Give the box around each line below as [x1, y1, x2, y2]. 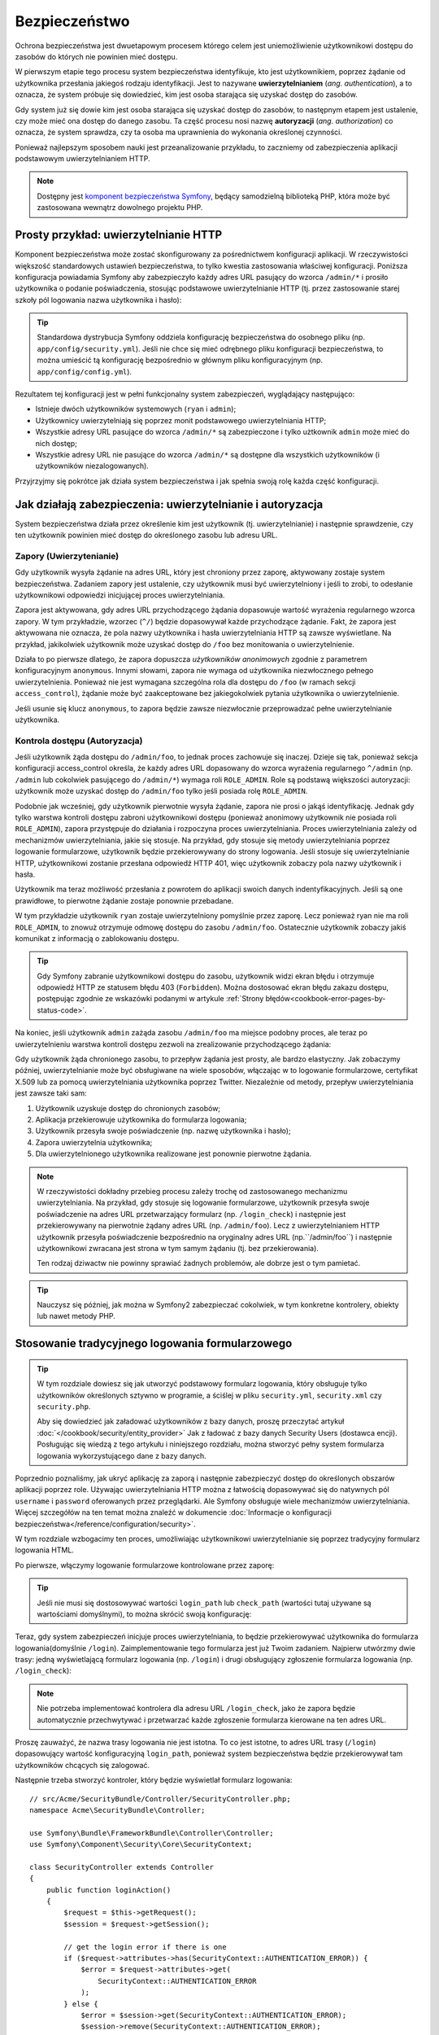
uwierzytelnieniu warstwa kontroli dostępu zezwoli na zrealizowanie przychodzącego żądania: [15, 1039, 332, 1049]
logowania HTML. [15, 1545, 75, 1555]
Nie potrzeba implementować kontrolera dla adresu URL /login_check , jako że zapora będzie [37, 1704, 356, 1713]
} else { [63, 1999, 98, 2008]
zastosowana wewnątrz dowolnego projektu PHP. [37, 203, 203, 212]
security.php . [37, 1402, 91, 1411]
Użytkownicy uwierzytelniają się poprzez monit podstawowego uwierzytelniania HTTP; [35, 415, 327, 425]
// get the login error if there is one [63, 1942, 227, 1951]
